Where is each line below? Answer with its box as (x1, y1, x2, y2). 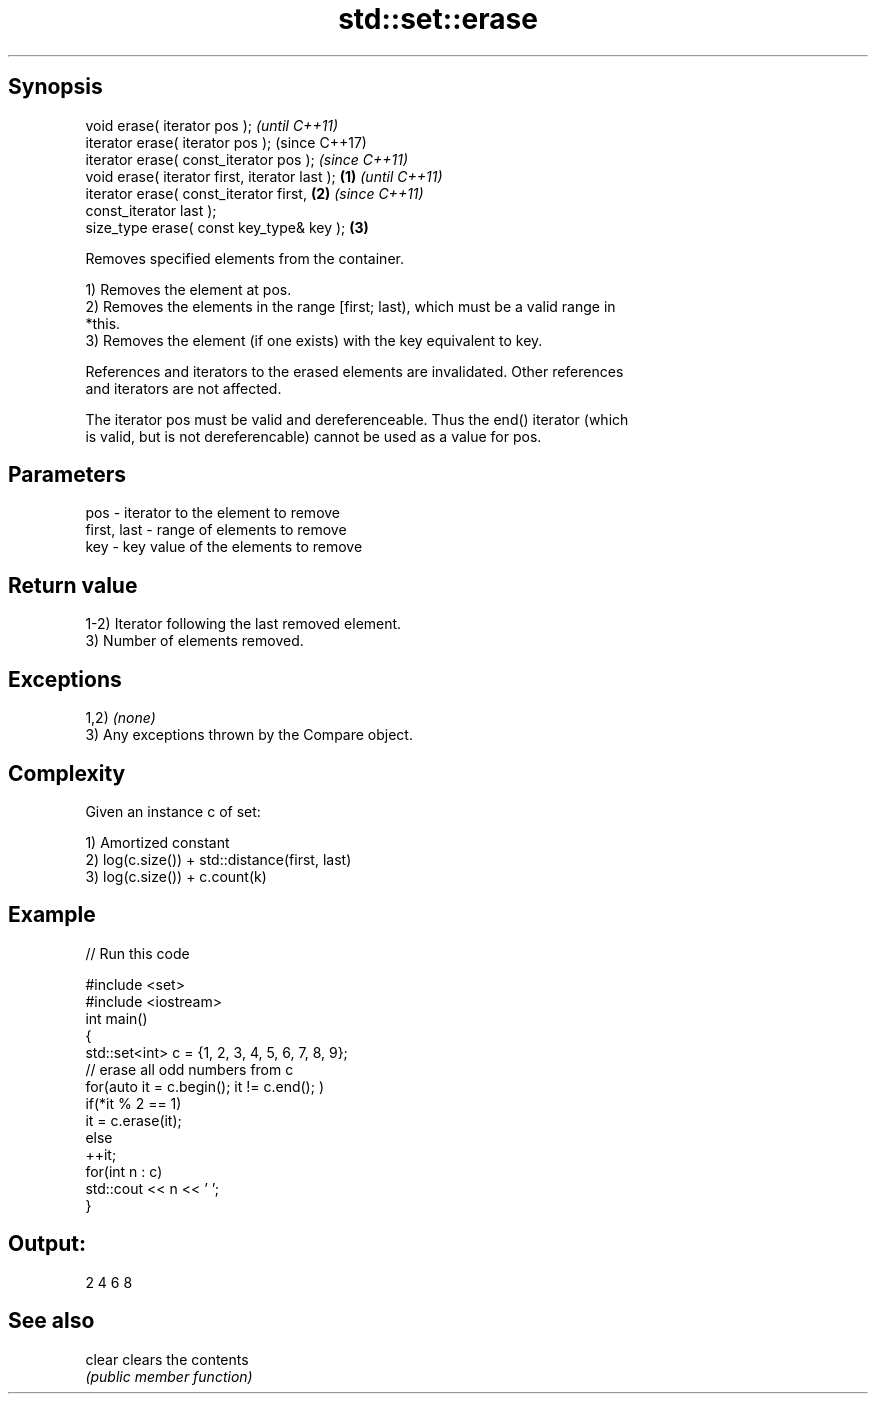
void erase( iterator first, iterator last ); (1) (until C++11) (85, 167, 443, 185)
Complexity (8, 760, 126, 786)
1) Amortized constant (85, 833, 230, 851)
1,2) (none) (85, 709, 156, 727)
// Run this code (85, 944, 190, 962)
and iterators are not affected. (85, 379, 282, 397)
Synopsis (8, 74, 103, 100)
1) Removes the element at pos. (85, 280, 292, 298)
